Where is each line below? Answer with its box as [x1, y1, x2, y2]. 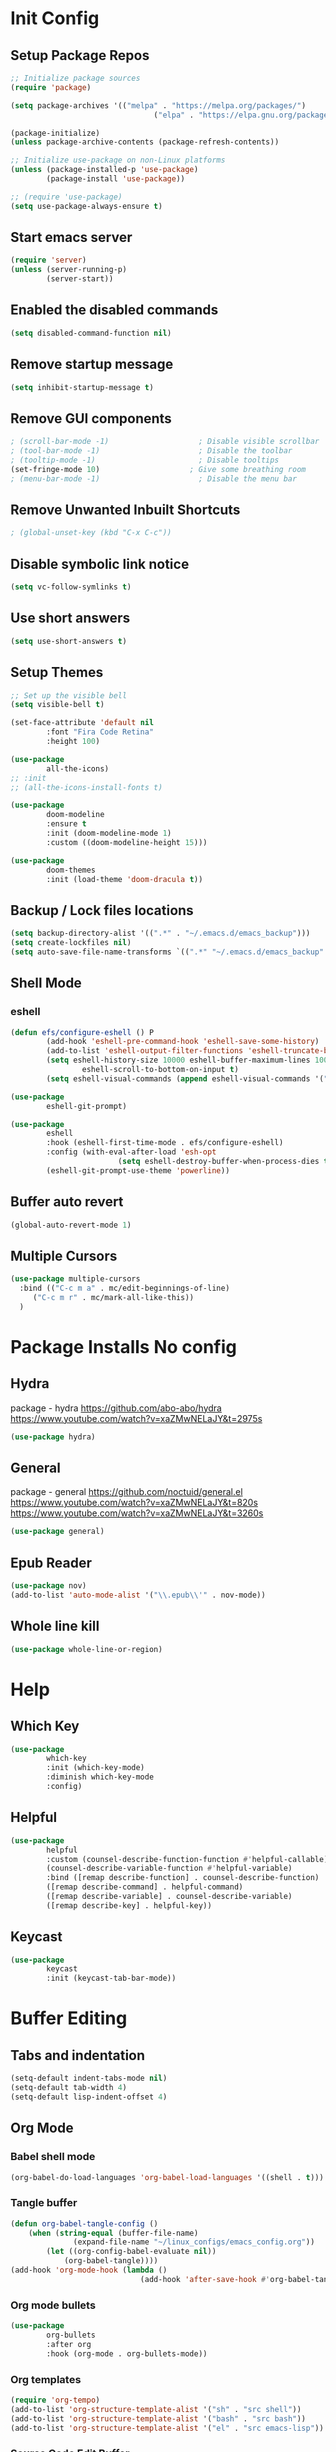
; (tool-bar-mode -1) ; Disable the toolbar [10, 446, 293, 456]
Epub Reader [10, 1554, 93, 1571]
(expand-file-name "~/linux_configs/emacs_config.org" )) [73, 2237, 315, 2247]
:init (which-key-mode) [46, 1763, 145, 1773]
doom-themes [46, 865, 97, 875]
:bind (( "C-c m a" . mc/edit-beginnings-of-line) [19, 1283, 230, 1294]
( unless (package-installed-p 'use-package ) [10, 165, 199, 175]
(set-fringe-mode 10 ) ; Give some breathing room [10, 464, 307, 474]
